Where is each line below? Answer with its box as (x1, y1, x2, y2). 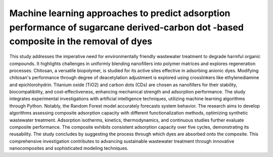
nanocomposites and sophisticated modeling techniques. (9, 145, 129, 151)
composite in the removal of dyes (9, 36, 153, 47)
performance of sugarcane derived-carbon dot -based (9, 22, 244, 33)
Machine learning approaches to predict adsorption (9, 8, 231, 19)
